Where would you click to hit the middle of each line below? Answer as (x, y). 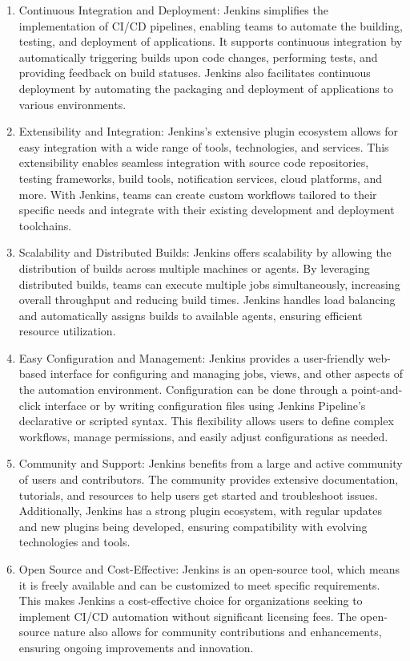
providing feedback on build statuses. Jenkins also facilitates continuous (195, 73)
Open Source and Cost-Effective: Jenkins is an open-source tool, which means (209, 569)
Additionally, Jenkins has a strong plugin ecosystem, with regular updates (200, 511)
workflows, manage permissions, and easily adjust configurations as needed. (203, 436)
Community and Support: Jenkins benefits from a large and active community (211, 463)
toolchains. (45, 225)
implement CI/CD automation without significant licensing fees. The (188, 616)
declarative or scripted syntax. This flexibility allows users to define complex (206, 421)
